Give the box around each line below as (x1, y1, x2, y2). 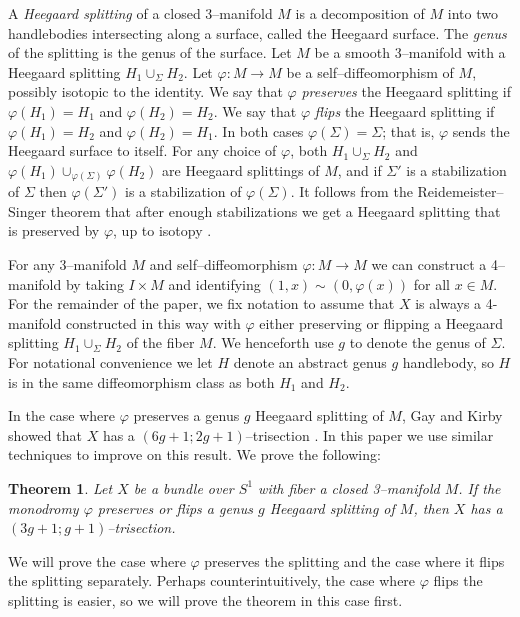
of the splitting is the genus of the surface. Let (8, 42, 292, 63)
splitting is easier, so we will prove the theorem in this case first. (8, 589, 403, 610)
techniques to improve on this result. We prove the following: (8, 444, 381, 465)
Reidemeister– (417, 181, 504, 202)
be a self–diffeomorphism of (286, 61, 454, 82)
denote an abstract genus (233, 352, 387, 373)
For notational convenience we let (8, 352, 213, 373)
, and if (337, 159, 382, 180)
